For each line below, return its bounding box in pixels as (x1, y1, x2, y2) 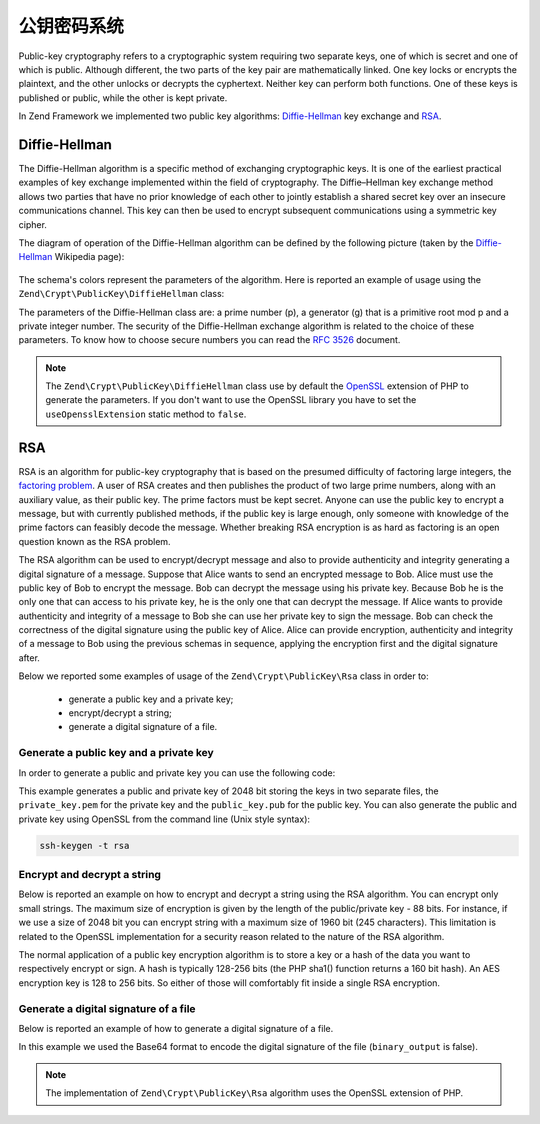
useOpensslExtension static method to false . (45, 408, 247, 420)
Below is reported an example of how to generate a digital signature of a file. (18, 1022, 334, 1034)
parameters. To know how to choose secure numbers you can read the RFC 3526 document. (18, 334, 401, 346)
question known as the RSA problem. (18, 535, 171, 547)
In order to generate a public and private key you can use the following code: (18, 766, 336, 779)
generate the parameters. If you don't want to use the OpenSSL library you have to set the (45, 394, 417, 406)
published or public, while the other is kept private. (18, 91, 228, 104)
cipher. (18, 218, 47, 230)
